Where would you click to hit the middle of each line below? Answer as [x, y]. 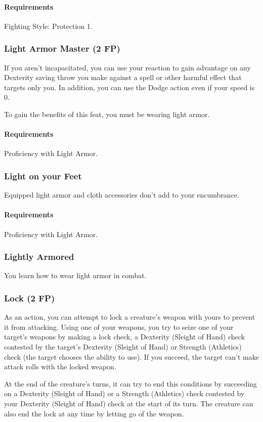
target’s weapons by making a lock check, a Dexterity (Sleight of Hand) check [124, 337]
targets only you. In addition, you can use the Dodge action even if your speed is [129, 87]
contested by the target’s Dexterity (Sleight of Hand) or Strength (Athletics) [123, 346]
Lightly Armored [39, 257]
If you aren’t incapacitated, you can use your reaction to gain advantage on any [127, 67]
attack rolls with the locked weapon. [60, 367]
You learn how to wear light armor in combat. [75, 275]
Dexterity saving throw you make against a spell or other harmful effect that [123, 77]
